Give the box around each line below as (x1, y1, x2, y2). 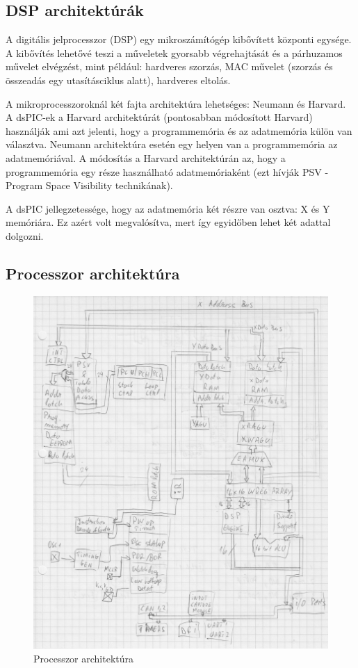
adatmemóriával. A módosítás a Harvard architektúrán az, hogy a (6, 150, 286, 165)
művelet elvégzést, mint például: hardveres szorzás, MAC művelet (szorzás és (6, 59, 333, 74)
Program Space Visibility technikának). (6, 178, 173, 193)
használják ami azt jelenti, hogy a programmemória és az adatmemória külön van (6, 123, 352, 138)
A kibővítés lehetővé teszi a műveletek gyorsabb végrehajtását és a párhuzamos (6, 45, 343, 60)
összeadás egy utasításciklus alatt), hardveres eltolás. (6, 72, 231, 87)
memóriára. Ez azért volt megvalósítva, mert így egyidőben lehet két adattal (6, 215, 331, 229)
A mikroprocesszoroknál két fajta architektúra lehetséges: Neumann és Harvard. (6, 96, 346, 111)
